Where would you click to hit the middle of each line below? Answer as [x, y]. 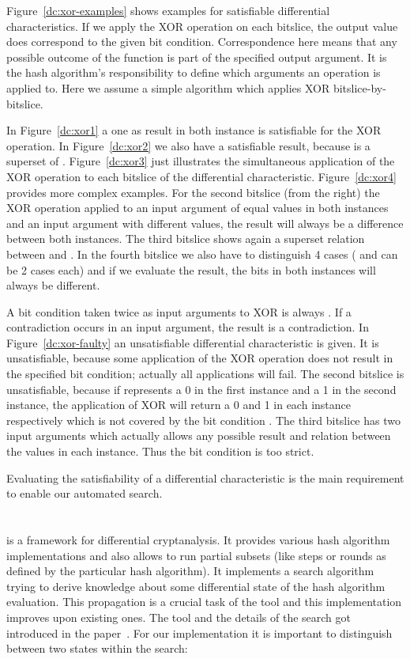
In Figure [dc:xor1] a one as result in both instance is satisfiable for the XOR [194, 130]
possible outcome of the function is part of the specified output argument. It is [197, 57]
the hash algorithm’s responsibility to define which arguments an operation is [194, 72]
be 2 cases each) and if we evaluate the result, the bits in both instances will [191, 269]
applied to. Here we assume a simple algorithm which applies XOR [168, 87]
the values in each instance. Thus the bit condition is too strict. [160, 451]
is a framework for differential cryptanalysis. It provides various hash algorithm [198, 540]
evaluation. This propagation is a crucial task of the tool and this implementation [204, 602]
